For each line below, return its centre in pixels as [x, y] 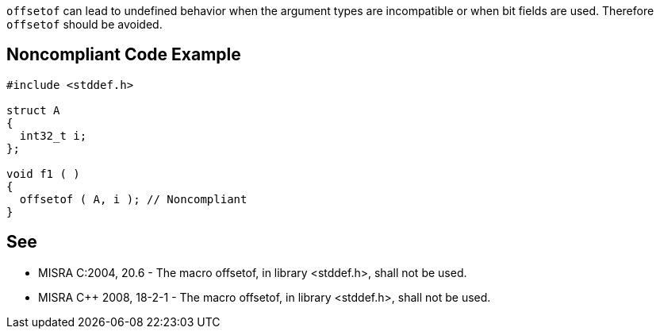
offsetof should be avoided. [84, 24]
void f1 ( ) [43, 173]
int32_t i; [53, 135]
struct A [33, 110]
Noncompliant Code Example [124, 55]
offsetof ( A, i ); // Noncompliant [133, 199]
